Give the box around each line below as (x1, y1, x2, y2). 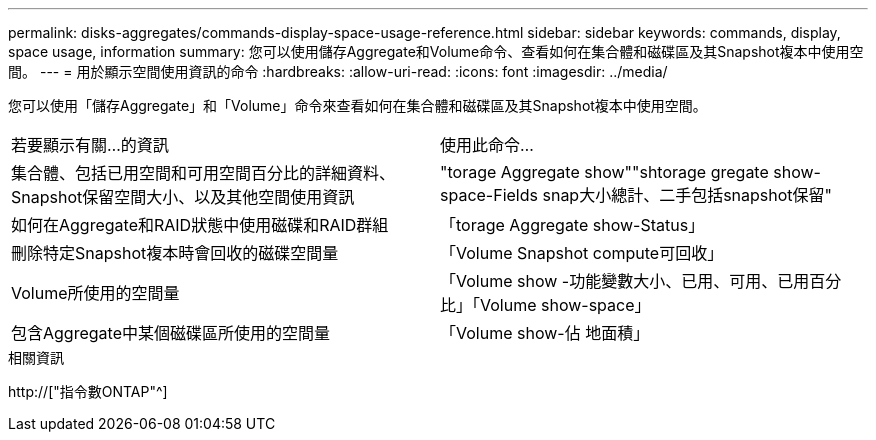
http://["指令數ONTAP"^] (8, 383, 168, 400)
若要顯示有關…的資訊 (11, 135, 169, 155)
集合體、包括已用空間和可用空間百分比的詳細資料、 (11, 163, 396, 183)
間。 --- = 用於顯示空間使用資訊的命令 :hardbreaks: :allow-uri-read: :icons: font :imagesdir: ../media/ (8, 63, 668, 80)
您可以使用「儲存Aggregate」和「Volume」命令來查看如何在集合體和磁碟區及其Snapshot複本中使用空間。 (8, 97, 707, 114)
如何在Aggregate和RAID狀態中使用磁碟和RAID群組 (11, 215, 389, 235)
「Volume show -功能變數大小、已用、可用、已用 (440, 271, 810, 291)
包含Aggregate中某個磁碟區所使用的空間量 (11, 323, 330, 343)
